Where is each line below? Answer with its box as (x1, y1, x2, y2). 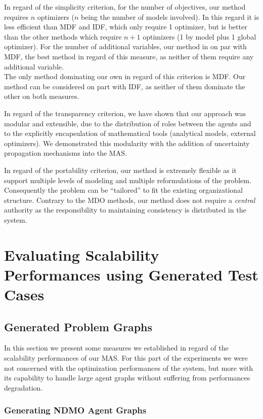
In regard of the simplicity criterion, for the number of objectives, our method (4, 2, 246, 12)
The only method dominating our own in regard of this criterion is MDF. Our (4, 71, 246, 82)
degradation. (4, 382, 43, 393)
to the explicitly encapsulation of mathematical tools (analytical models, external (4, 128, 256, 138)
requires (4, 11, 28, 22)
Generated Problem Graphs (4, 319, 153, 334)
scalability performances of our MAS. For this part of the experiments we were (4, 353, 248, 363)
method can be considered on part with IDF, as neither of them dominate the (4, 81, 245, 91)
